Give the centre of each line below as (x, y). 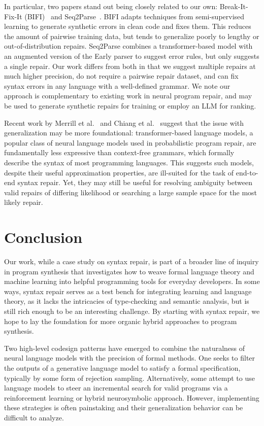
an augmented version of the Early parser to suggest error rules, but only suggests (132, 56)
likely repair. (24, 202)
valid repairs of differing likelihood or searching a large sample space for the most (131, 192)
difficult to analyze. (34, 417)
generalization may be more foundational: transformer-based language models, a (129, 133)
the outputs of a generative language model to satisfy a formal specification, (122, 367)
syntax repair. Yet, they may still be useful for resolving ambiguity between (135, 182)
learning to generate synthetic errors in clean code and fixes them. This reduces (128, 26)
